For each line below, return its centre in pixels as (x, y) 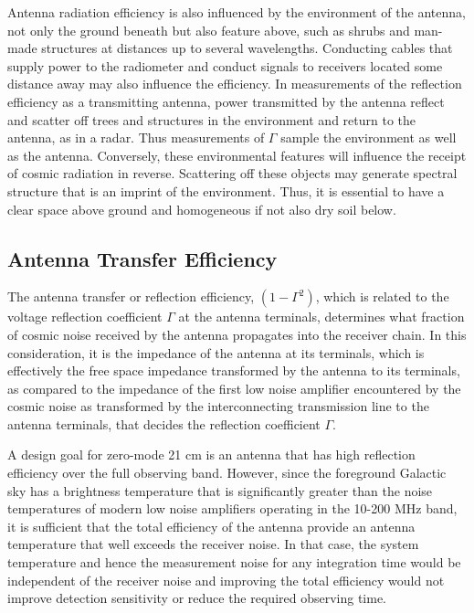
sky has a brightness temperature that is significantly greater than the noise (220, 490)
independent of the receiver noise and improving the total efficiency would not (226, 580)
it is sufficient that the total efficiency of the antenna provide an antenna (211, 526)
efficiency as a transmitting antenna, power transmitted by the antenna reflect (226, 101)
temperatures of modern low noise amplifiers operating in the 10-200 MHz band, (232, 508)
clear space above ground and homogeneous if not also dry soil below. (202, 209)
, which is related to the (382, 296)
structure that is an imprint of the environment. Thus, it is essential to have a (226, 190)
